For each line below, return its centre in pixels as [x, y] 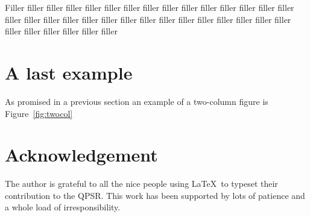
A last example [69, 72]
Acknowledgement [81, 155]
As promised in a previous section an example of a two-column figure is [137, 101]
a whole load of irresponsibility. [63, 207]
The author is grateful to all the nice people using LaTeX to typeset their [141, 184]
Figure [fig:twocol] [39, 113]
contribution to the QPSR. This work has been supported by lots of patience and [155, 195]
